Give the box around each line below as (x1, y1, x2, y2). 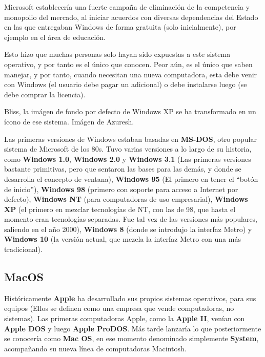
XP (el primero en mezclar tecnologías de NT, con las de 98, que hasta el (4, 203, 236, 214)
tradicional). (4, 244, 43, 255)
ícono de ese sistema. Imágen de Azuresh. (4, 116, 134, 127)
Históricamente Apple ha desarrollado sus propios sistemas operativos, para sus (4, 292, 256, 303)
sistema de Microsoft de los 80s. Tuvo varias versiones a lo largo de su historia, (4, 143, 252, 154)
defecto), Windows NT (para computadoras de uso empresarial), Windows (4, 194, 248, 204)
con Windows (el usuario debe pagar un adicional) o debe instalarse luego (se (4, 79, 247, 90)
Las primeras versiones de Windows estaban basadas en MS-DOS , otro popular (4, 133, 257, 144)
